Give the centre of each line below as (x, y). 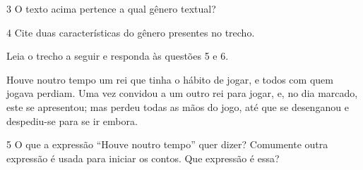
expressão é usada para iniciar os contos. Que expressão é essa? (143, 158)
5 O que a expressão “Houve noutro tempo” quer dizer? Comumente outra (167, 144)
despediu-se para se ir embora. (72, 120)
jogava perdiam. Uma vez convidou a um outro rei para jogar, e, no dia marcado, (182, 93)
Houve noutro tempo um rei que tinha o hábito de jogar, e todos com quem (170, 79)
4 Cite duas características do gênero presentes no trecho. (131, 32)
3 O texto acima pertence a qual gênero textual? (111, 8)
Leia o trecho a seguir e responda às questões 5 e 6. (118, 56)
